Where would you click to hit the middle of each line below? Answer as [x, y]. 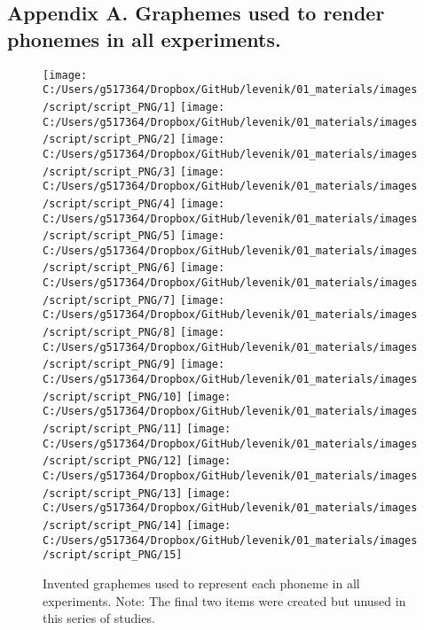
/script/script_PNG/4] [110, 203]
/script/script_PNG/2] [110, 140]
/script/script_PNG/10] [113, 397]
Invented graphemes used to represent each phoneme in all [201, 583]
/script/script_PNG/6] [110, 268]
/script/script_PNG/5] [110, 236]
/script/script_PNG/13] [113, 493]
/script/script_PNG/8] [110, 333]
